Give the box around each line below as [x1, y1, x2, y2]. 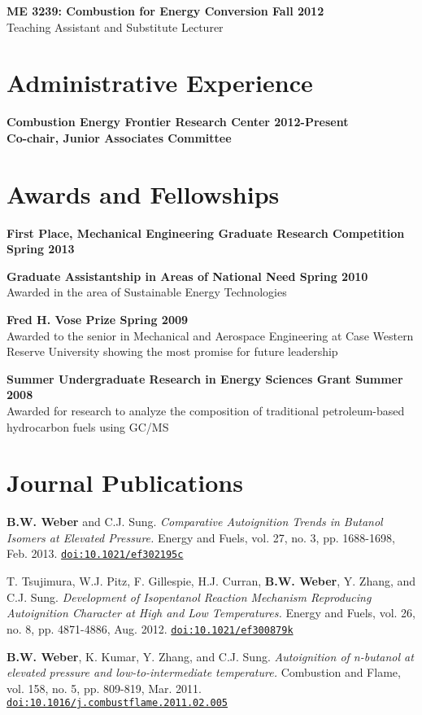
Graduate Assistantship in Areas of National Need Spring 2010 [7, 267, 368, 284]
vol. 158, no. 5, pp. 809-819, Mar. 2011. [7, 679, 202, 696]
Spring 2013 [7, 240, 75, 257]
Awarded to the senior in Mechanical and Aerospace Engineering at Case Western [7, 327, 414, 344]
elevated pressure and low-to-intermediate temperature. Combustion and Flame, [7, 664, 401, 681]
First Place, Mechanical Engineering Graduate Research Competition [7, 224, 405, 241]
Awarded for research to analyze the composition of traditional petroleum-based [7, 401, 405, 419]
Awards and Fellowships [7, 177, 280, 210]
